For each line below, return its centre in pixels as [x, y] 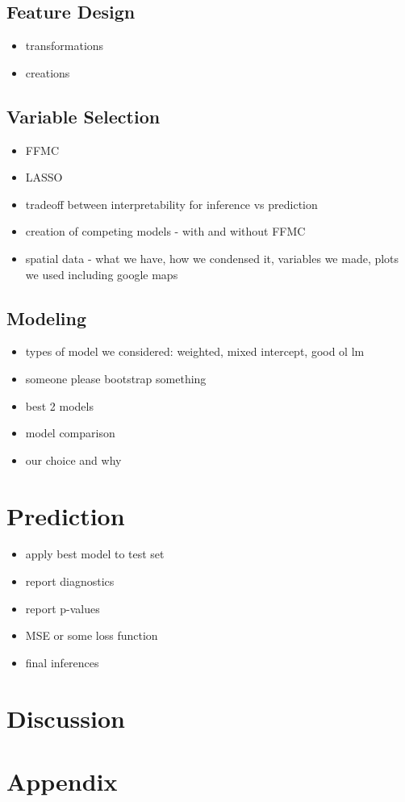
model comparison [70, 433]
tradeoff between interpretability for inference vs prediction [171, 204]
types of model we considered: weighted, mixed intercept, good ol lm [195, 351]
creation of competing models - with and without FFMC [165, 231]
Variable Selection [84, 116]
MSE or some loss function [92, 635]
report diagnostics [70, 581]
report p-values [63, 608]
